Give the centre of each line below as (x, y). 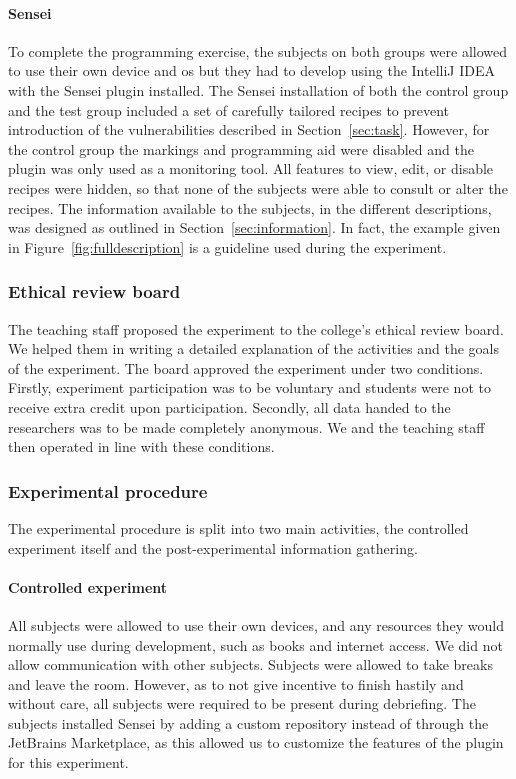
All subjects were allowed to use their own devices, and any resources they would (256, 624)
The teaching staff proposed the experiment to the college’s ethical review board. (256, 328)
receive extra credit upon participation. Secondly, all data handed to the (229, 406)
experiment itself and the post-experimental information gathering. (213, 547)
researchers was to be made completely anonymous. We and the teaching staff (246, 426)
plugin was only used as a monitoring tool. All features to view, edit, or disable (251, 168)
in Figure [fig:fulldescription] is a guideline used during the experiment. (227, 246)
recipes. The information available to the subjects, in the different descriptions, (250, 207)
